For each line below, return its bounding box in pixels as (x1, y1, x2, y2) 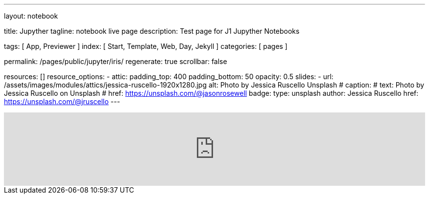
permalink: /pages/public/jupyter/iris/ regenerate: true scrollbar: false (4, 57, 227, 66)
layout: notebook (4, 12, 58, 20)
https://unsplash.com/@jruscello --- (4, 97, 120, 106)
